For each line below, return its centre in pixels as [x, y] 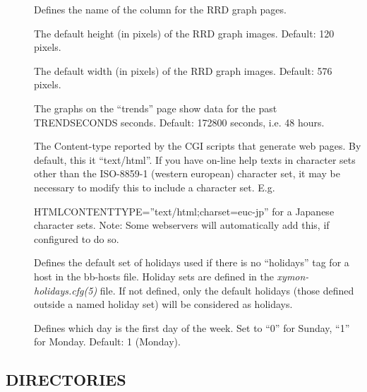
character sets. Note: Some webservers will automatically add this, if [182, 225]
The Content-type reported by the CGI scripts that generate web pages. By [198, 146]
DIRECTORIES [66, 380]
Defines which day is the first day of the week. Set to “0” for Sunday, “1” [192, 327]
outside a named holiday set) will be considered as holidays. [163, 304]
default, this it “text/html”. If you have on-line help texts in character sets [195, 159]
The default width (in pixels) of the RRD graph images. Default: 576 [183, 70]
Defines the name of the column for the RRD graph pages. [160, 9]
